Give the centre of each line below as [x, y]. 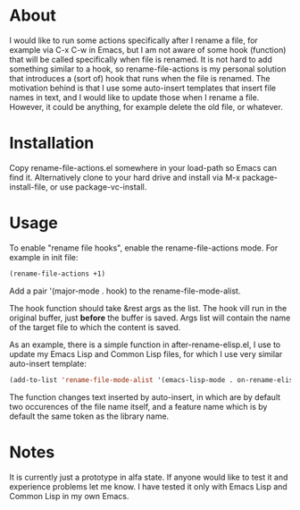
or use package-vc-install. [98, 187]
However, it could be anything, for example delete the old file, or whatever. [146, 106]
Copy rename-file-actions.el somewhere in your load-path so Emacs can [143, 167]
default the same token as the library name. [89, 416]
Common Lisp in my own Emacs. [69, 496]
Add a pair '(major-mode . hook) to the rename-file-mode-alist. [125, 291]
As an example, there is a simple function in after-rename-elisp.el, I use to [145, 344]
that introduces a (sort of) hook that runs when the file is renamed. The [140, 78]
